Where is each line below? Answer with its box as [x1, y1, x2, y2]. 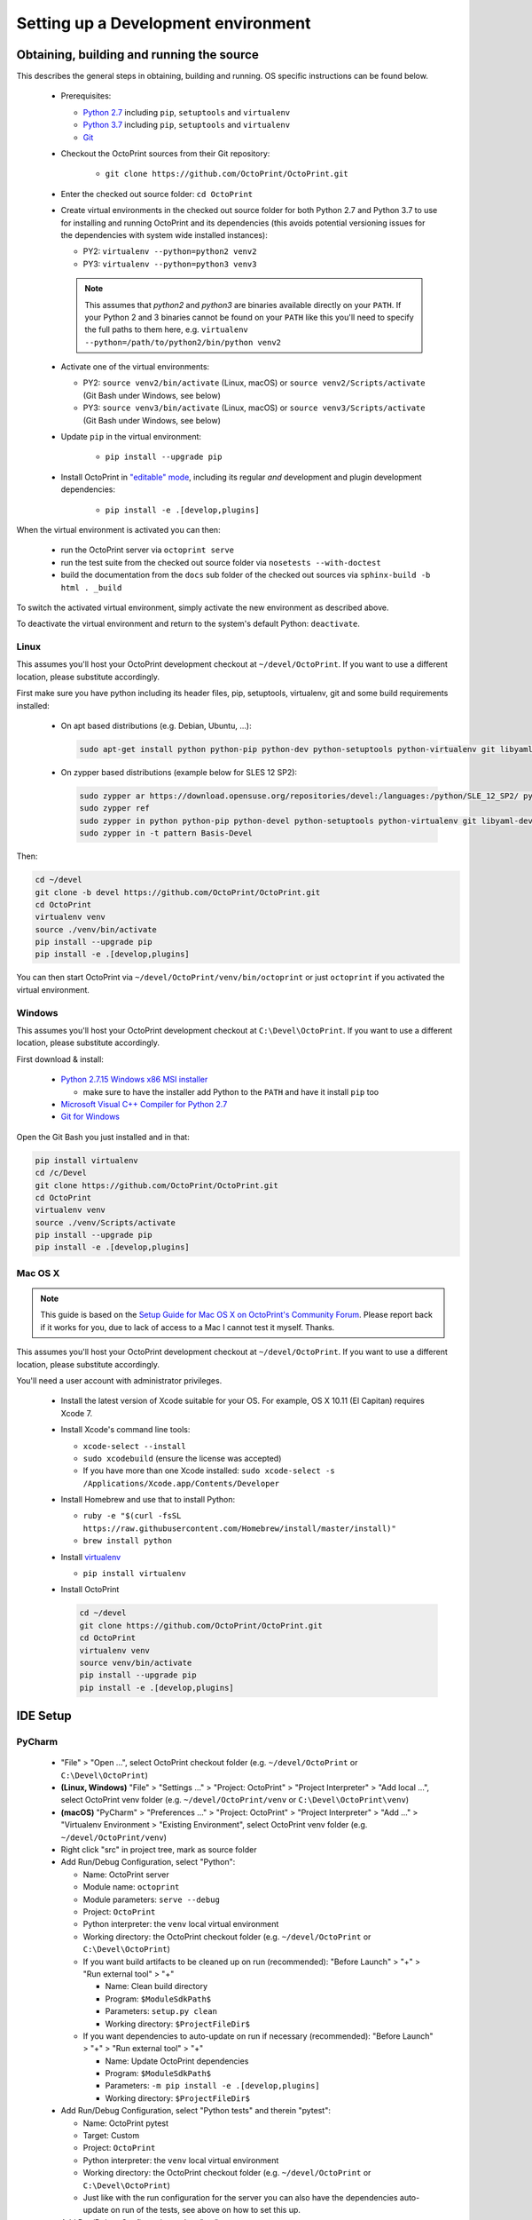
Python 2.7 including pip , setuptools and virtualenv [82, 107, 291, 117]
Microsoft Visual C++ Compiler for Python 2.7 [60, 1098, 228, 1109]
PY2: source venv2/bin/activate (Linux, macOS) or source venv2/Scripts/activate [82, 377, 426, 388]
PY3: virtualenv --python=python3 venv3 [82, 258, 257, 269]
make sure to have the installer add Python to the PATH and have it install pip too [82, 1086, 379, 1097]
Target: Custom [82, 2130, 140, 2141]
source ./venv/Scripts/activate [35, 1217, 176, 1227]
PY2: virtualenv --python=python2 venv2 [82, 246, 257, 257]
